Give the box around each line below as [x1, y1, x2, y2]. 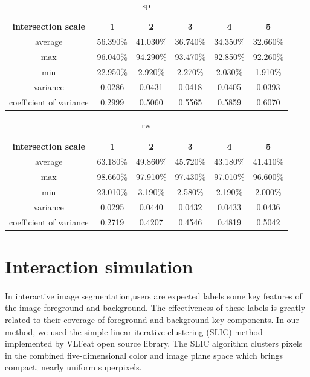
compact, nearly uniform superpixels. [5, 361, 142, 373]
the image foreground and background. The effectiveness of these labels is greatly [5, 301, 306, 314]
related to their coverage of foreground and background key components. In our [5, 313, 299, 325]
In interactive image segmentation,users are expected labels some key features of [5, 289, 302, 302]
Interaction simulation [5, 254, 193, 278]
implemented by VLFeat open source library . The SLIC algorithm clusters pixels [5, 337, 303, 350]
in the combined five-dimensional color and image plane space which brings [5, 349, 283, 361]
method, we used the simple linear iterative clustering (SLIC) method [5, 325, 263, 338]
